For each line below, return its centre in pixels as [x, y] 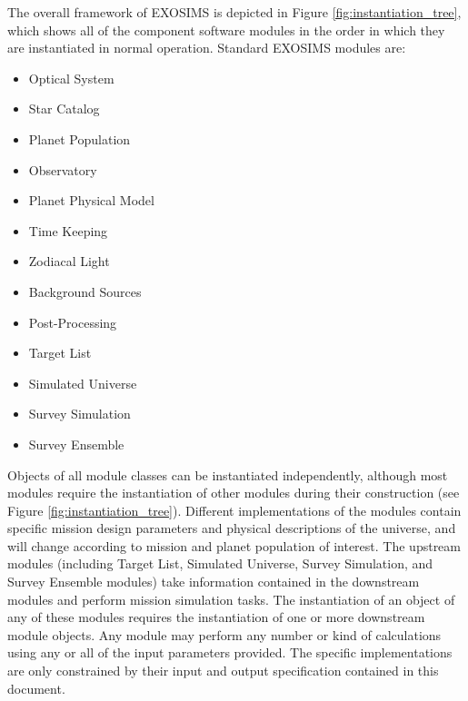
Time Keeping [68, 230]
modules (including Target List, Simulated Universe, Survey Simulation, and [220, 563]
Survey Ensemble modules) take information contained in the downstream [214, 582]
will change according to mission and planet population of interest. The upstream [234, 545]
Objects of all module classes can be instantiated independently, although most [228, 474]
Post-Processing [73, 322]
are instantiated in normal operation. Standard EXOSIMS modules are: [207, 48]
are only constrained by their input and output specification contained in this [223, 671]
